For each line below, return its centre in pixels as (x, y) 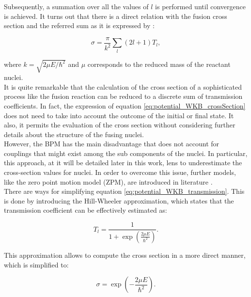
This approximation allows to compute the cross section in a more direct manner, (125, 255)
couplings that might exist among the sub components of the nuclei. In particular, (126, 153)
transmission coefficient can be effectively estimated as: (86, 210)
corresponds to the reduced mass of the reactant (159, 64)
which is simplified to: (36, 264)
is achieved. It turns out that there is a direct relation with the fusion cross (116, 16)
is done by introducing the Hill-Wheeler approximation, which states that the (119, 200)
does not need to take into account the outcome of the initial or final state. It (119, 115)
